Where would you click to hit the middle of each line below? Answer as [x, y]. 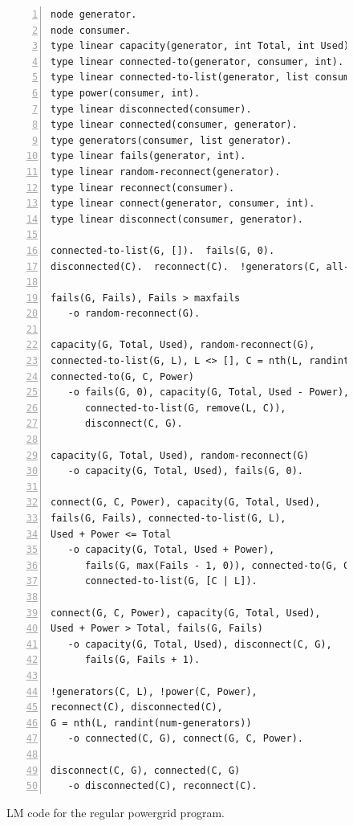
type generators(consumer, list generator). [171, 140]
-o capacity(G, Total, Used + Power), [171, 550]
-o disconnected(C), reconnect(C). [162, 786]
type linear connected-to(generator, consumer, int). [197, 61]
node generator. [94, 14]
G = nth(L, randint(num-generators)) [151, 723]
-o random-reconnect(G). [134, 314]
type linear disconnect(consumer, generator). [177, 219]
